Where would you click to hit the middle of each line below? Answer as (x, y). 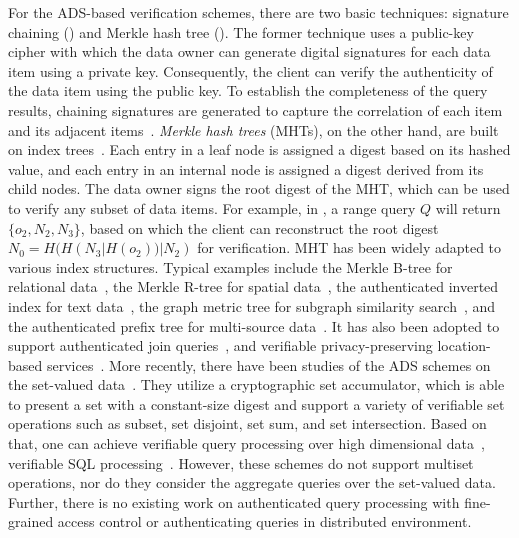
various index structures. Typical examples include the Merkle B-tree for (230, 266)
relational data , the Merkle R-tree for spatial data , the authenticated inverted (253, 286)
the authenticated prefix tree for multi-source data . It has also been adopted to (254, 325)
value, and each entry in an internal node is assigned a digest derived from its (246, 168)
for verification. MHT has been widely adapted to (349, 247)
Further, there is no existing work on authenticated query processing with (234, 501)
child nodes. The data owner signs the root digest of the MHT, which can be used (259, 188)
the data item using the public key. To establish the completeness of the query (248, 90)
